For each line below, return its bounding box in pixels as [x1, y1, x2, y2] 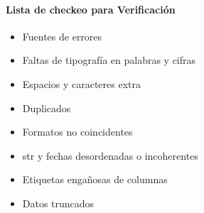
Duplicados [22, 100, 71, 115]
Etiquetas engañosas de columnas [22, 172, 168, 187]
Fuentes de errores [22, 28, 102, 43]
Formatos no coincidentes [22, 124, 133, 139]
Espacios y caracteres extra [22, 76, 141, 91]
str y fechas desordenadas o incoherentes [22, 148, 198, 163]
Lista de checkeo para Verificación [6, 1, 176, 16]
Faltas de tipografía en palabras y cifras [22, 53, 196, 67]
